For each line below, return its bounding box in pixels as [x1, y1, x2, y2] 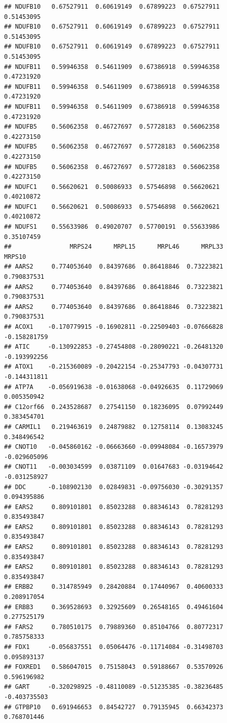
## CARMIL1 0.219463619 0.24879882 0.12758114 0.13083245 [4, 423, 223, 430]
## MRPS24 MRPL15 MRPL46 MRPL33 [4, 243, 223, 251]
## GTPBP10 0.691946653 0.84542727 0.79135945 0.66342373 [4, 703, 223, 711]
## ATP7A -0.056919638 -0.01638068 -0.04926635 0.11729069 [4, 383, 223, 391]
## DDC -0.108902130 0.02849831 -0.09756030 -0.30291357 [4, 483, 223, 491]
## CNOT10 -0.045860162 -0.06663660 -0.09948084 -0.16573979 [4, 443, 223, 451]
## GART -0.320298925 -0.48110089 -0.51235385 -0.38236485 [4, 683, 223, 691]
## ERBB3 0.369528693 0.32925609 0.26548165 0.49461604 [4, 603, 223, 611]
